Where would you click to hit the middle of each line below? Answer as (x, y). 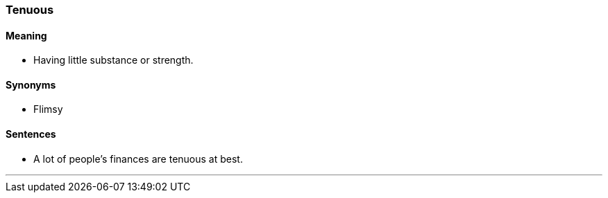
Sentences (31, 134)
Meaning (26, 35)
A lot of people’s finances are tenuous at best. (138, 159)
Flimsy (48, 109)
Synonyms (31, 84)
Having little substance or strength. (113, 60)
